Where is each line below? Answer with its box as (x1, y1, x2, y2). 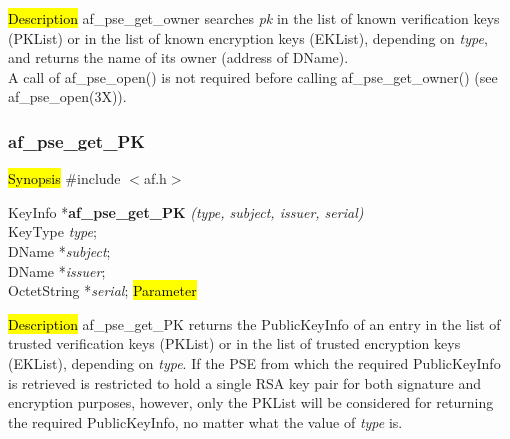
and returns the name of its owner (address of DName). (8, 47, 349, 68)
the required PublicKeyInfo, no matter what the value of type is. (8, 411, 403, 432)
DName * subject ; (8, 240, 111, 261)
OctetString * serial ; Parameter (8, 280, 197, 301)
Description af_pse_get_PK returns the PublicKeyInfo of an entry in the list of (8, 313, 501, 334)
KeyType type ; (8, 221, 97, 242)
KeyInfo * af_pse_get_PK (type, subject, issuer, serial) (8, 201, 364, 222)
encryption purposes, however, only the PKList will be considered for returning (8, 392, 494, 413)
